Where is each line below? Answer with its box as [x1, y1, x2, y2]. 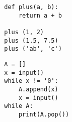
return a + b [18, 12, 62, 19]
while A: [4, 102, 33, 110]
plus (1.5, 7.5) [4, 37, 58, 44]
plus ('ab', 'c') [4, 45, 62, 53]
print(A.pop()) [18, 110, 69, 118]
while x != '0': [4, 77, 58, 85]
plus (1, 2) [4, 28, 44, 36]
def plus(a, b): [4, 4, 58, 11]
